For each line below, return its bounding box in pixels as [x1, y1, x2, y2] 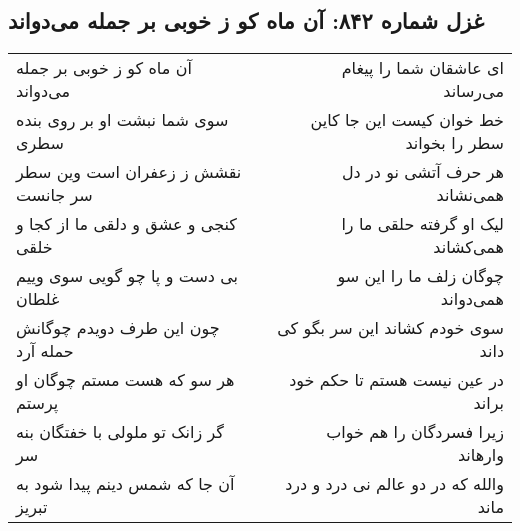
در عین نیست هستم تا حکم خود [289, 368, 504, 392]
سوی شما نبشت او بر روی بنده [16, 108, 229, 132]
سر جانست [16, 183, 93, 207]
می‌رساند [443, 79, 504, 103]
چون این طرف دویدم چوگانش [16, 316, 220, 340]
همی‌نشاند [436, 183, 504, 207]
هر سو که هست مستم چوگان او [16, 368, 235, 392]
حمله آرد [16, 339, 74, 363]
